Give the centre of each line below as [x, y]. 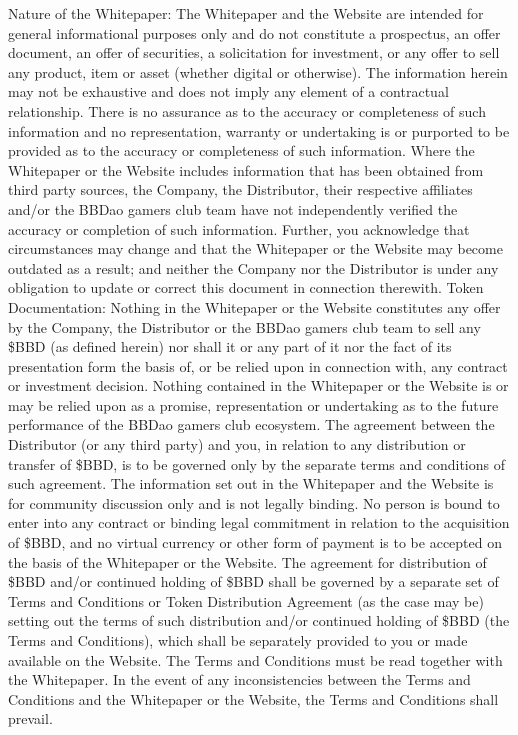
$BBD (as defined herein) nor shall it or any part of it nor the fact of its [230, 346]
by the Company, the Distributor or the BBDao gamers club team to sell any [244, 326]
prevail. [30, 718]
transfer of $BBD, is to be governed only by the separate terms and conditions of [256, 463]
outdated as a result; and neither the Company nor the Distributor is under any [253, 267]
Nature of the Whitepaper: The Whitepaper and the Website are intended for [246, 13]
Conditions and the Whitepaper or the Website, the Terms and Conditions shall [253, 698]
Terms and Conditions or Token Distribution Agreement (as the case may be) [246, 600]
